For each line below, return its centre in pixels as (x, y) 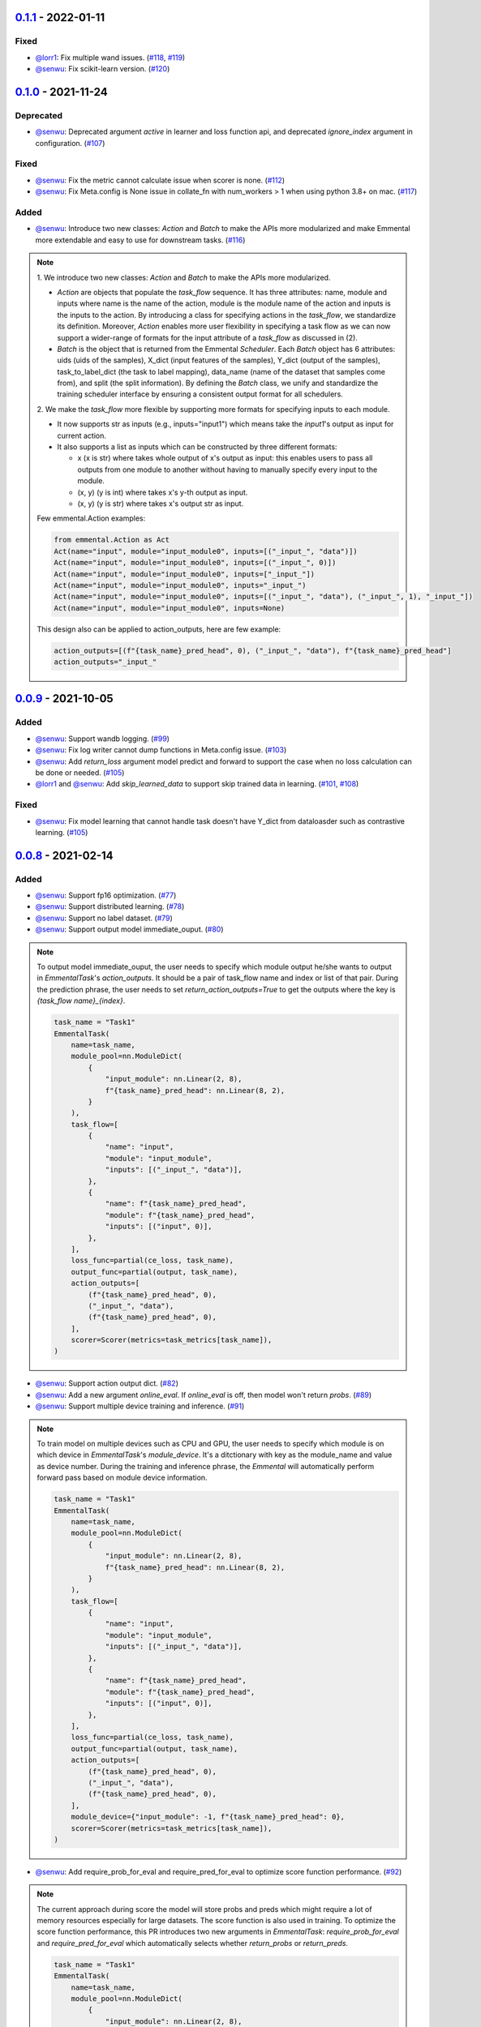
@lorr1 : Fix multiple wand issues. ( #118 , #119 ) (110, 58)
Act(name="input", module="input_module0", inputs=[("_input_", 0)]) (195, 563)
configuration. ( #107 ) (70, 143)
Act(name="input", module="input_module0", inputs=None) (170, 608)
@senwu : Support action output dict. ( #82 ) (107, 1383)
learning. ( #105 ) (62, 832)
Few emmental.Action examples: (91, 518)
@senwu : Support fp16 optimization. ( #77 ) (106, 895)
